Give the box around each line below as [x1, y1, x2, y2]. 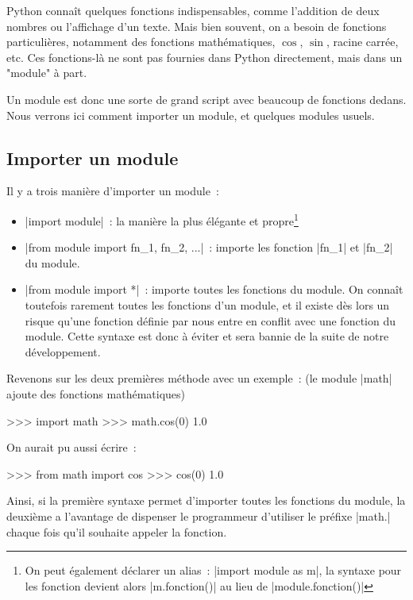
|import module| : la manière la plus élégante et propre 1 [25, 210, 299, 229]
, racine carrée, [326, 33, 399, 50]
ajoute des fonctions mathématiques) [6, 385, 186, 402]
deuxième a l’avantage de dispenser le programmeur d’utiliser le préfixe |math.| [6, 507, 391, 524]
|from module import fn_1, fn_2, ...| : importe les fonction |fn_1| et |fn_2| [25, 239, 393, 256]
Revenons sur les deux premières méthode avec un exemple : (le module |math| [6, 370, 392, 387]
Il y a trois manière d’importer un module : [6, 183, 219, 199]
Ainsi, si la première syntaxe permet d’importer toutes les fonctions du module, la [6, 492, 406, 509]
